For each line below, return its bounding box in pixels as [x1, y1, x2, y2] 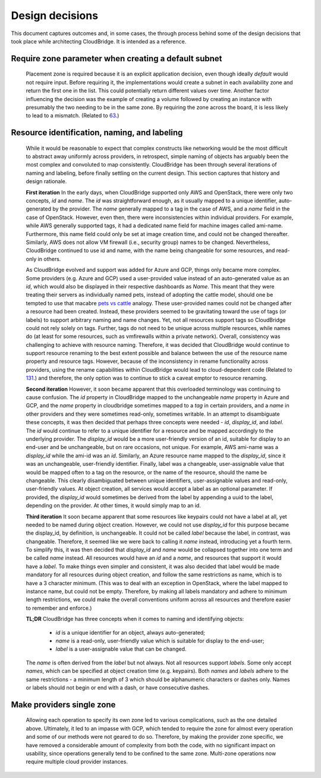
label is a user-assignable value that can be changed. [55, 645, 187, 652]
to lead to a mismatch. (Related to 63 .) [26, 112, 119, 119]
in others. [37, 255, 61, 262]
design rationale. [26, 178, 67, 185]
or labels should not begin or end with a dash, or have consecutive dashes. [26, 684, 210, 691]
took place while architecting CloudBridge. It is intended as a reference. [11, 37, 187, 45]
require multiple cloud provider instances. [26, 758, 128, 766]
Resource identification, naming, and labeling [11, 128, 183, 138]
